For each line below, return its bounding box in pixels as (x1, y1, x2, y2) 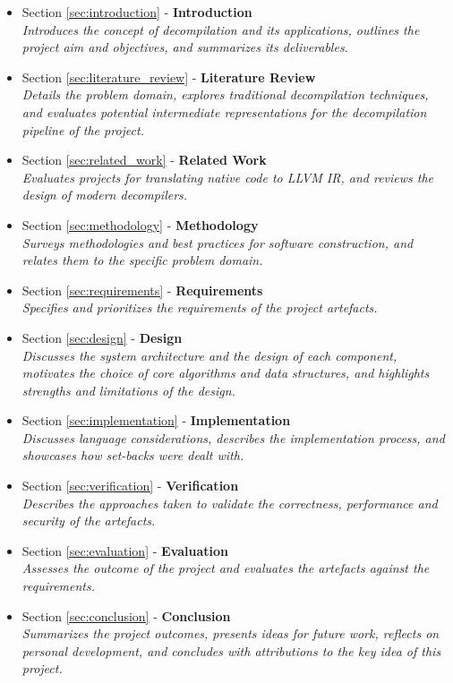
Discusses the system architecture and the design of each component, (21, 346, 397, 364)
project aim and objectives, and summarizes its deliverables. (21, 38, 348, 56)
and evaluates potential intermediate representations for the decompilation (21, 102, 427, 121)
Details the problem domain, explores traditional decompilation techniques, (21, 85, 429, 104)
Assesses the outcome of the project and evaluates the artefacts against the (21, 559, 430, 577)
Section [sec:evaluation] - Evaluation (21, 541, 229, 559)
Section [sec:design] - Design (21, 328, 183, 346)
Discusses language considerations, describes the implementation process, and (21, 428, 445, 447)
